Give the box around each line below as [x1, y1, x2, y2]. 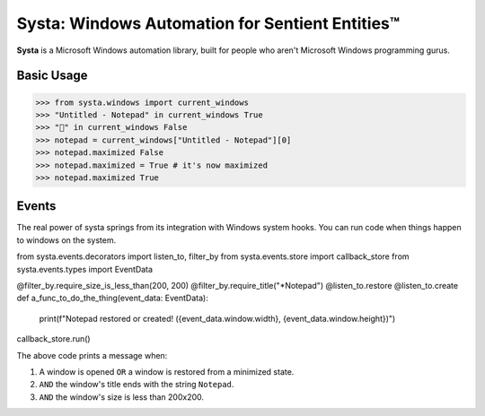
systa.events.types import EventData [16, 264, 153, 274]
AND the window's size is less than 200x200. [39, 391, 205, 403]
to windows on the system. [16, 234, 117, 246]
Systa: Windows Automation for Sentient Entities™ [16, 13, 400, 33]
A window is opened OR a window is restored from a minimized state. [39, 366, 295, 377]
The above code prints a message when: [16, 350, 168, 360]
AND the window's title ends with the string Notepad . [39, 379, 234, 390]
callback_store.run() [16, 334, 91, 344]
